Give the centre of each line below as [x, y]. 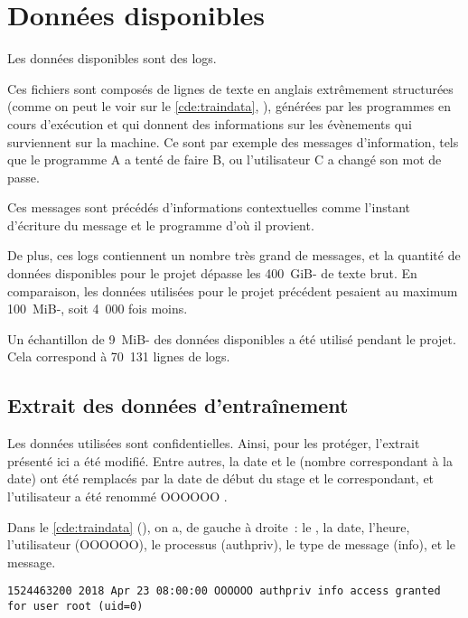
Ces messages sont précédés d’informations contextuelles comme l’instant [209, 207]
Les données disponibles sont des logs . [112, 58]
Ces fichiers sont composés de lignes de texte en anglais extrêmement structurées [230, 88]
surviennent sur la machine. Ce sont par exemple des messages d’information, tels [233, 141]
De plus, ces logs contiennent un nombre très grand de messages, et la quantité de [234, 255]
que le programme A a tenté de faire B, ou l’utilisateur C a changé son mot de [225, 159]
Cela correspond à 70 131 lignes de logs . [119, 356]
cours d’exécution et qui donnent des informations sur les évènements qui [210, 123]
